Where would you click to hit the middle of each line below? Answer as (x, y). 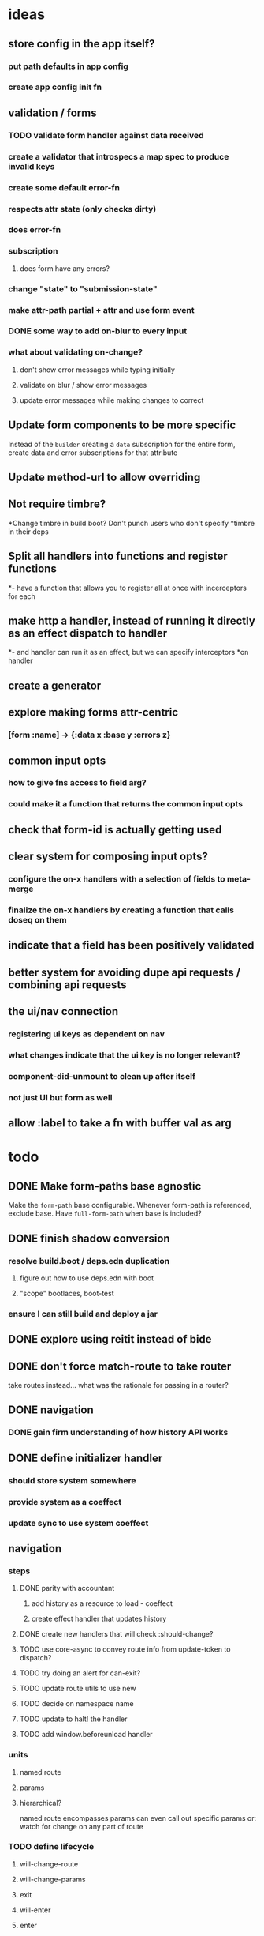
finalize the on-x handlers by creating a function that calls (121, 910)
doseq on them (37, 919)
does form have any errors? (65, 268)
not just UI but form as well (60, 1097)
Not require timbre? (57, 504)
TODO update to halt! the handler (73, 1719)
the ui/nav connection (63, 1011)
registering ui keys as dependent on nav (87, 1034)
